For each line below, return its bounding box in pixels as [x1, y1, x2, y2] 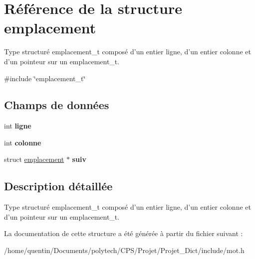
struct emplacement [4, 154, 64, 164]
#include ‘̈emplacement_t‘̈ [4, 73, 86, 83]
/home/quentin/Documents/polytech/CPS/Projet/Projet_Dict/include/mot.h [4, 245, 245, 256]
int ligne [4, 121, 31, 131]
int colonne [4, 137, 41, 147]
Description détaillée [4, 178, 113, 194]
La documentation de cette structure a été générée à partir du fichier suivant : [4, 228, 243, 239]
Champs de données [4, 97, 109, 113]
